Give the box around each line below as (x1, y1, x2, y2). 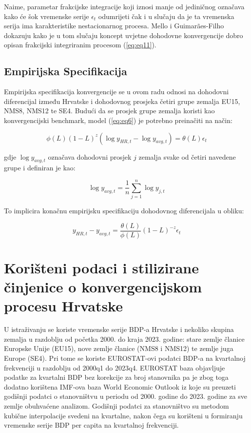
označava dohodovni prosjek (48, 151, 132, 162)
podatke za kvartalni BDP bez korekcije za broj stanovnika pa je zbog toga (4, 372, 229, 382)
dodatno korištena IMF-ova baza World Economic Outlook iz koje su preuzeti (4, 381, 236, 392)
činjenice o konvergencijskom (4, 277, 202, 297)
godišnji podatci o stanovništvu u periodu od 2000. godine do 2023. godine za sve (4, 391, 247, 401)
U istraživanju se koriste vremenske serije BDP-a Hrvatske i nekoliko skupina (4, 324, 234, 334)
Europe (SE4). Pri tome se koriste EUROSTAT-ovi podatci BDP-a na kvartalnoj (4, 353, 246, 363)
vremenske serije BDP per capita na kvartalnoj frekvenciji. (4, 420, 179, 430)
